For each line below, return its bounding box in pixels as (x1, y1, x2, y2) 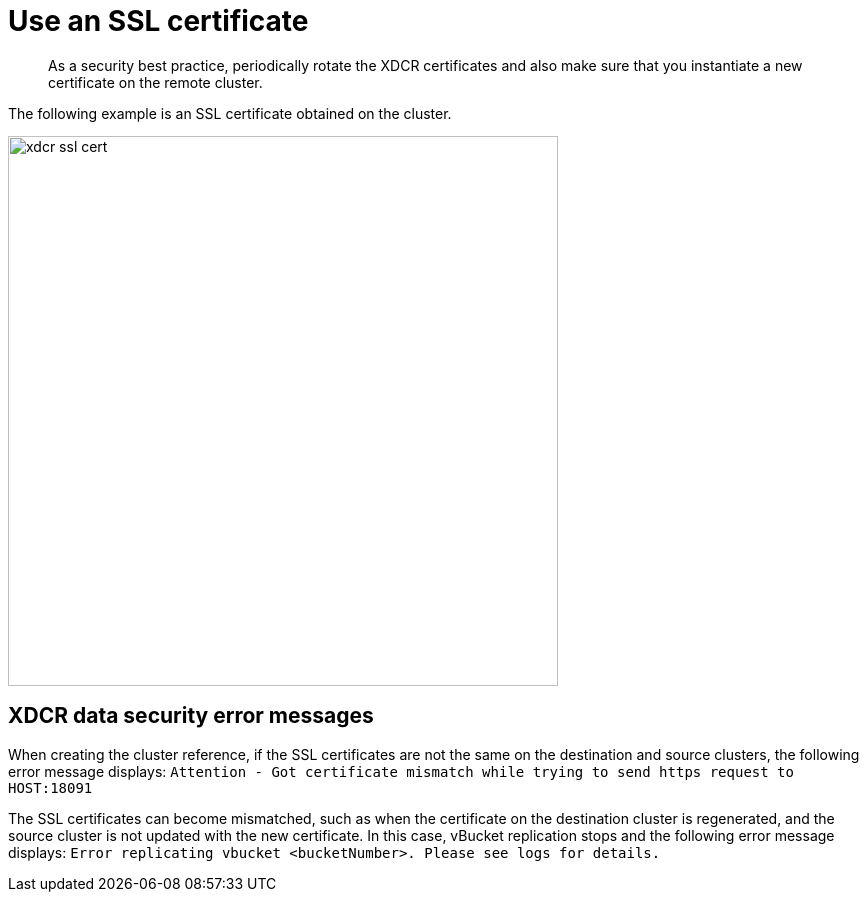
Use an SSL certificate (8, 4, 309, 38)
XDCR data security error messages (8, 703, 374, 729)
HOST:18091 (8, 779, 93, 796)
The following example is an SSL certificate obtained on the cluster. (8, 104, 452, 122)
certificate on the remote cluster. (48, 73, 263, 91)
